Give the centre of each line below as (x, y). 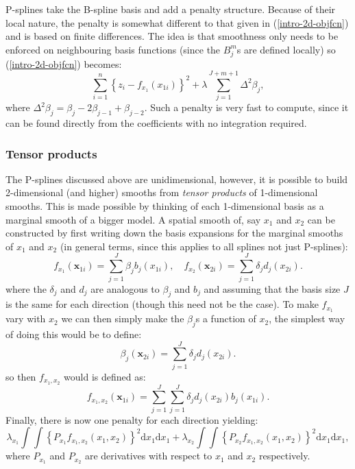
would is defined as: (105, 376)
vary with (26, 318)
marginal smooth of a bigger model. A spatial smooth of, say (133, 219)
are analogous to (125, 288)
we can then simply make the (123, 318)
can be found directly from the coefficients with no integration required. (156, 123)
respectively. (284, 456)
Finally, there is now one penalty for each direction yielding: (132, 419)
